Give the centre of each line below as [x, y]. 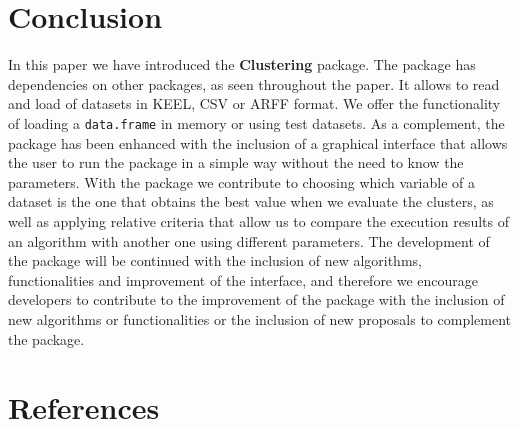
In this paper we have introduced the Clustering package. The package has [242, 64]
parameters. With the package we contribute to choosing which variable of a [241, 181]
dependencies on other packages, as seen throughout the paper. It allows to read [254, 83]
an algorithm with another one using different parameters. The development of [249, 240]
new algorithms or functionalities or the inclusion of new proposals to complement [259, 318]
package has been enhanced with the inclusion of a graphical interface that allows [258, 142]
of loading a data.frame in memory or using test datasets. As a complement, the [256, 122]
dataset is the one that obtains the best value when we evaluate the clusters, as [251, 201]
